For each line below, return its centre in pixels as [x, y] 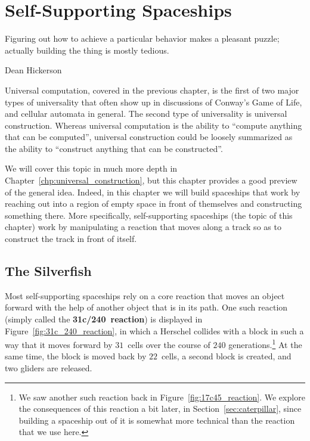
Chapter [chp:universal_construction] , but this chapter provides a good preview [151, 180]
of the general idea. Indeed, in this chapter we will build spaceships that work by [153, 192]
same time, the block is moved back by [76, 356]
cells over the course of [169, 344]
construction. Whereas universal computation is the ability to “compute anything [154, 125]
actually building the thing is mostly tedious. [87, 50]
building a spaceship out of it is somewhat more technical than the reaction [157, 420]
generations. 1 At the [265, 344]
